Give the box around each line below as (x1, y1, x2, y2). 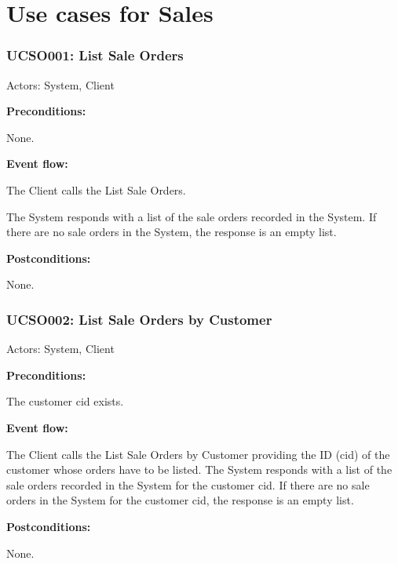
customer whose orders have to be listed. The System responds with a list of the (6, 461, 393, 478)
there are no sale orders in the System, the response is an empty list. (6, 224, 337, 240)
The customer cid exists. (6, 393, 124, 409)
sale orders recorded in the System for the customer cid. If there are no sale (6, 476, 370, 493)
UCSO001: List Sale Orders (6, 45, 184, 65)
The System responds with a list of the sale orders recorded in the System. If (6, 208, 377, 224)
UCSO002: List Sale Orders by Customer (6, 309, 272, 329)
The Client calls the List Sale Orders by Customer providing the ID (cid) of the (6, 446, 390, 462)
